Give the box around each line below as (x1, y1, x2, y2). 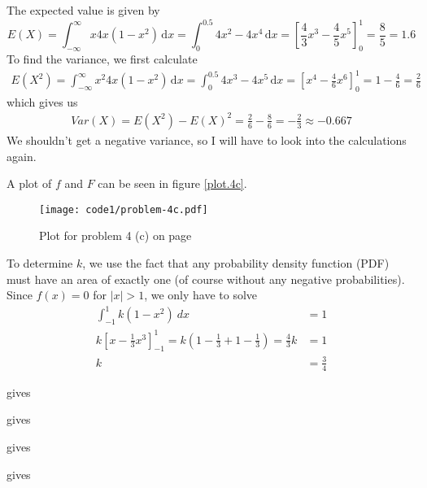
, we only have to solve (144, 286, 258, 303)
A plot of (7, 175, 52, 192)
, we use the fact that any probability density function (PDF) (82, 254, 390, 271)
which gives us (7, 93, 78, 110)
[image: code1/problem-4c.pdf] (39, 203, 208, 216)
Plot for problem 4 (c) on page (39, 227, 192, 244)
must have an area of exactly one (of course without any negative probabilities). (7, 270, 405, 287)
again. (7, 147, 37, 164)
